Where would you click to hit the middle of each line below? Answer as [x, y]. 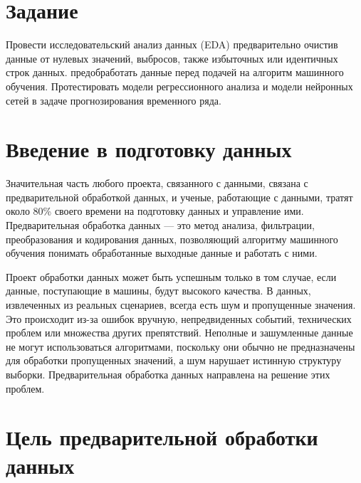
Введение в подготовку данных [149, 149]
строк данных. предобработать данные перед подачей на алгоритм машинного [175, 72]
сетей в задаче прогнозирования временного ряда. [114, 100]
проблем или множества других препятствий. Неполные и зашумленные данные [179, 333]
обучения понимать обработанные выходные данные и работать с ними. [162, 253]
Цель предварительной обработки [162, 437]
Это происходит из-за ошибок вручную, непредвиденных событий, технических [179, 318]
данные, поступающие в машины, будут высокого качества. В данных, [158, 291]
